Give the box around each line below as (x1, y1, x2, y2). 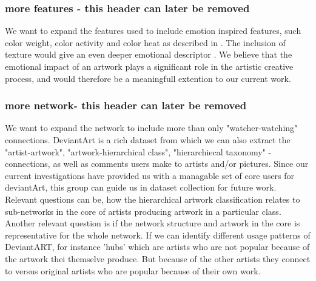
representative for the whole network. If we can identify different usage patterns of (5, 228, 311, 241)
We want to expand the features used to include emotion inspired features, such (5, 24, 301, 37)
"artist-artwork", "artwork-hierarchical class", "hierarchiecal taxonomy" (5, 145, 266, 158)
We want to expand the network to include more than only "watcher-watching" (5, 121, 298, 134)
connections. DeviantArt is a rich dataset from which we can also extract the (5, 134, 291, 146)
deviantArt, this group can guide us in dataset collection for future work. (5, 181, 277, 194)
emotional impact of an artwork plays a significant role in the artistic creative (5, 60, 294, 72)
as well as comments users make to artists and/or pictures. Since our (53, 157, 309, 170)
